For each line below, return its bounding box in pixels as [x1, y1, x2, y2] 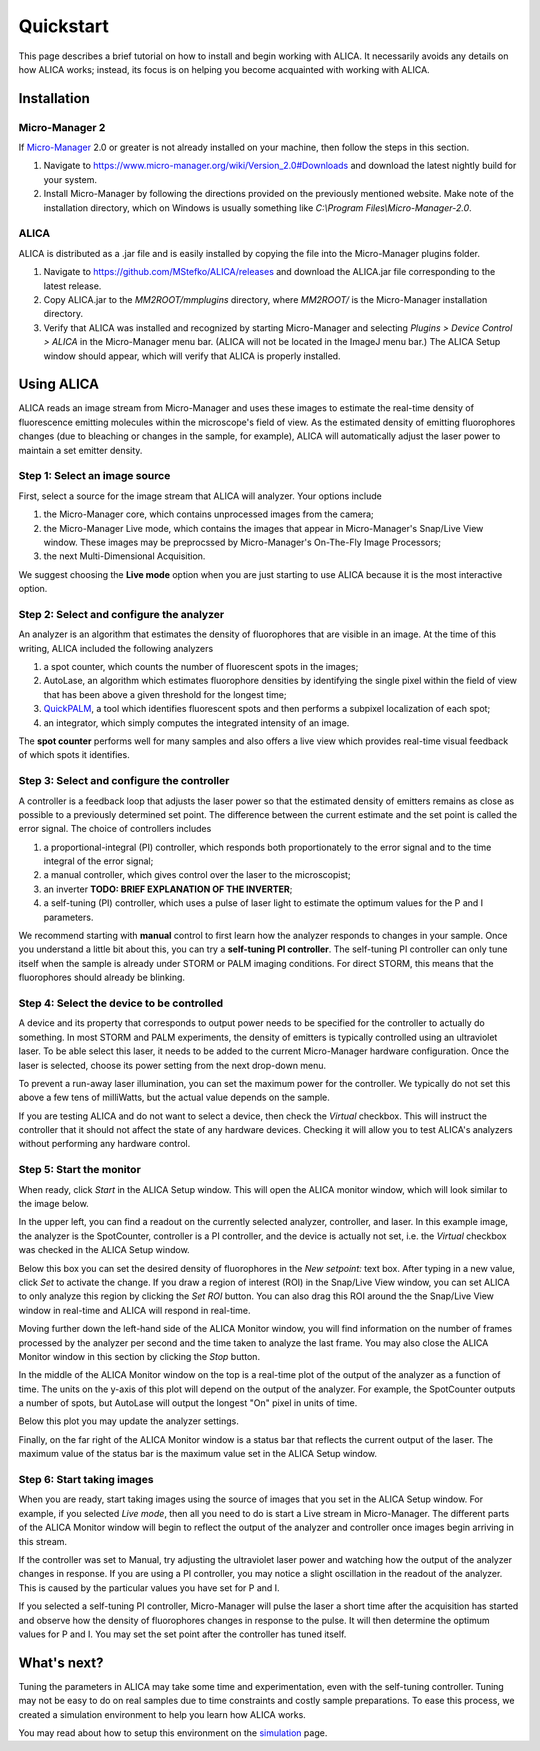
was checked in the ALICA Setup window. [18, 1244, 190, 1256]
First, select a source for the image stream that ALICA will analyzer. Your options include [18, 490, 382, 502]
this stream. [18, 1535, 68, 1547]
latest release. [43, 280, 102, 292]
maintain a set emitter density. [18, 444, 143, 456]
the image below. [18, 1197, 89, 1209]
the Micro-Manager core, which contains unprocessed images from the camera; [43, 508, 374, 520]
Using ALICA [18, 376, 100, 393]
